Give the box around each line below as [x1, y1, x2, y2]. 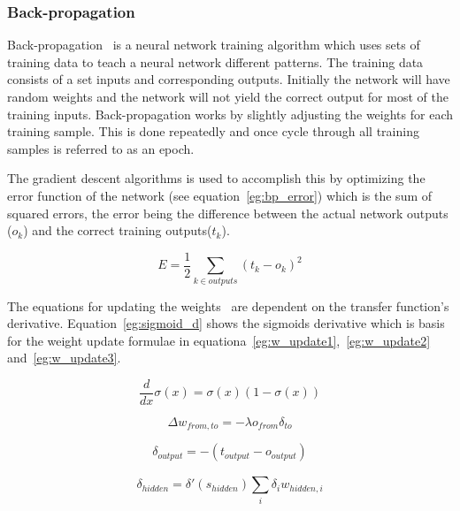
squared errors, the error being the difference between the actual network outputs [7, 203, 448, 222]
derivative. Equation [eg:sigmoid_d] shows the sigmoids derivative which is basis [7, 314, 445, 332]
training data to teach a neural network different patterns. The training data [7, 52, 424, 71]
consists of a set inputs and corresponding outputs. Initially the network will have [7, 70, 450, 88]
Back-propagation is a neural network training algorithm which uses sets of [7, 35, 420, 54]
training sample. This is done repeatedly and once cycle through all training [7, 122, 419, 141]
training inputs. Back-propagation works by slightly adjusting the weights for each [7, 104, 453, 123]
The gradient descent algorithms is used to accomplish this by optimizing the [7, 169, 425, 187]
